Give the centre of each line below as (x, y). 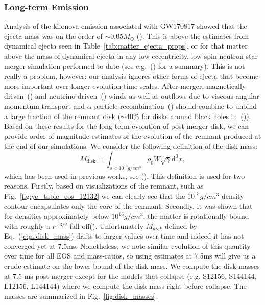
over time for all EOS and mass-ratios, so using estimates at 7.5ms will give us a (130, 256)
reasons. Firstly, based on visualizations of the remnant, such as (104, 186)
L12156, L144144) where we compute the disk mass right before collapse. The (125, 286)
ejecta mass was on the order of (53, 36)
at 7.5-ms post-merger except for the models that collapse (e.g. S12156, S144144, (130, 276)
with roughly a (27, 226)
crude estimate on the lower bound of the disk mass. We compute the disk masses (132, 266)
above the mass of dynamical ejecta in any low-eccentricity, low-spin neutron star (131, 56)
